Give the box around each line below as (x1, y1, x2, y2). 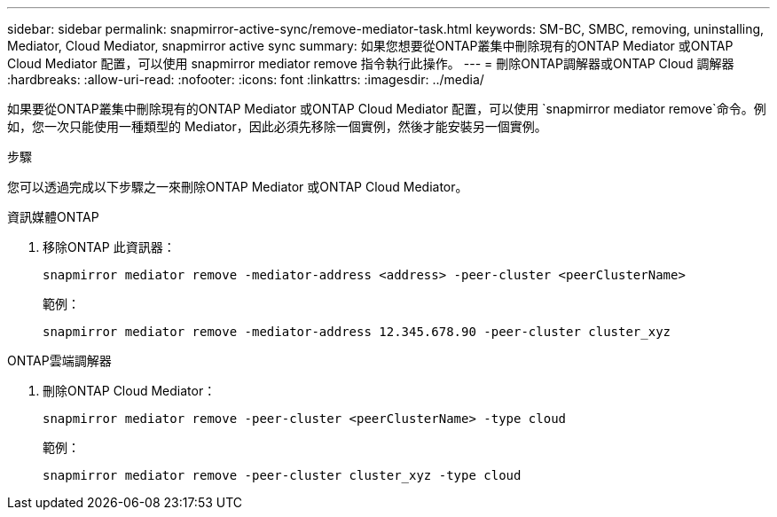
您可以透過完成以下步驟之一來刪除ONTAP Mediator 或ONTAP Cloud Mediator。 (7, 179, 468, 194)
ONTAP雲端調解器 (7, 353, 112, 368)
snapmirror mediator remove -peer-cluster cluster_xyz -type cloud (43, 468, 522, 482)
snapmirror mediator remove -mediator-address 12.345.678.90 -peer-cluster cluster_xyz (43, 325, 671, 339)
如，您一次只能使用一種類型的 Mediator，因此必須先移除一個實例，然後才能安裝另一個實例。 (7, 119, 547, 134)
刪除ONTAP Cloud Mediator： (43, 383, 216, 398)
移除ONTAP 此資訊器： (43, 239, 176, 255)
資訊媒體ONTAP (7, 209, 99, 224)
